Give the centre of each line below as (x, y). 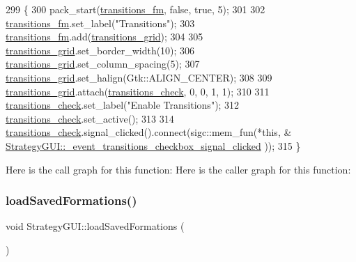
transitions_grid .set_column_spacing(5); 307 (103, 64)
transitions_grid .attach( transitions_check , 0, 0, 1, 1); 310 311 (138, 91)
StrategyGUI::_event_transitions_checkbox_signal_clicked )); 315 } (153, 145)
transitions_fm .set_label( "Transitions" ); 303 (100, 23)
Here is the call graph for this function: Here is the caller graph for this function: (178, 169)
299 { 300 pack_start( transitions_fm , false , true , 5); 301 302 (136, 9)
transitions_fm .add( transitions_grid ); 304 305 (105, 37)
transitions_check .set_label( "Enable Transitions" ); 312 (123, 105)
